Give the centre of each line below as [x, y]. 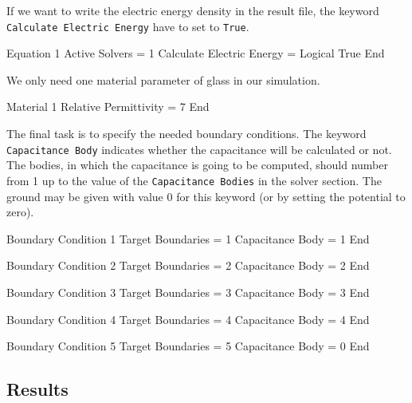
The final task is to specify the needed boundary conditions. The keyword [186, 134]
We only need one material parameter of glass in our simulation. [163, 79]
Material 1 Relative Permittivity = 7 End [108, 107]
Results [37, 389]
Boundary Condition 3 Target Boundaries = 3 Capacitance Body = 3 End [188, 292]
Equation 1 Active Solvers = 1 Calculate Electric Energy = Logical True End [196, 53]
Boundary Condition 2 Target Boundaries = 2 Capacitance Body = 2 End [188, 265]
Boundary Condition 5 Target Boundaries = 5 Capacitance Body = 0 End [188, 346]
